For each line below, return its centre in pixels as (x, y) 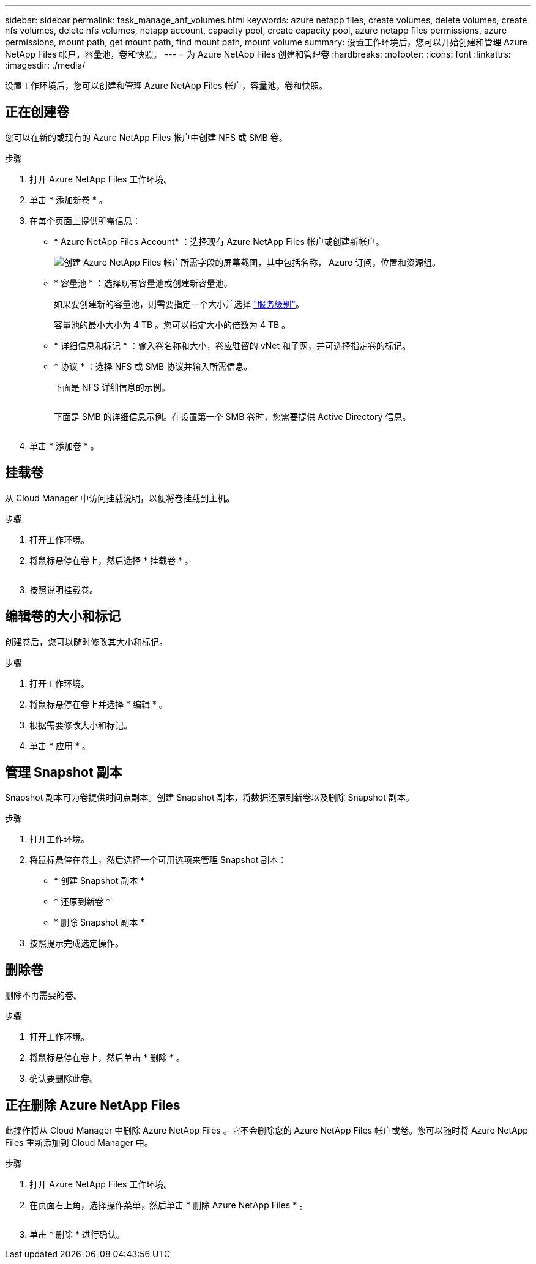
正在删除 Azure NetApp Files (93, 1105)
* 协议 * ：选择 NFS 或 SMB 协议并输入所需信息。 (153, 366)
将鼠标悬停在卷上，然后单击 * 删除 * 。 (107, 1058)
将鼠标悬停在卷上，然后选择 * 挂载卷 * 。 (111, 560)
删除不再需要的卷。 (43, 995)
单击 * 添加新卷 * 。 (69, 200)
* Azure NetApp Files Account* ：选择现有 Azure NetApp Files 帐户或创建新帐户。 (219, 241)
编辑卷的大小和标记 (63, 616)
